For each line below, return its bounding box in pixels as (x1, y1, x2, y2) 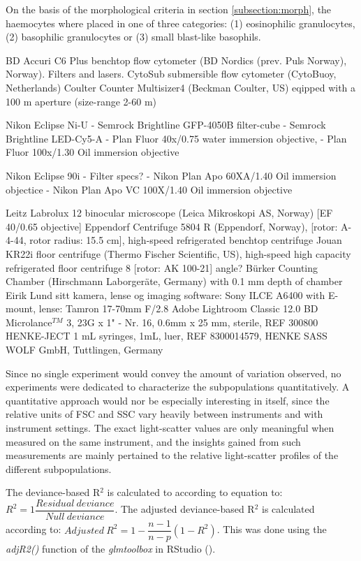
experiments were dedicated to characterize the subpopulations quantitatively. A (6, 379, 350, 394)
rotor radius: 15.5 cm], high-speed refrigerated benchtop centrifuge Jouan (29, 233, 342, 247)
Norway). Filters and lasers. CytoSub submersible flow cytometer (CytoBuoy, (6, 66, 337, 81)
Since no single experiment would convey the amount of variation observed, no (6, 365, 341, 380)
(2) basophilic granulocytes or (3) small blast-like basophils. (6, 29, 261, 44)
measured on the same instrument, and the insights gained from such (6, 434, 301, 449)
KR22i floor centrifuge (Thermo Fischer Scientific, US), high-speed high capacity (6, 246, 351, 261)
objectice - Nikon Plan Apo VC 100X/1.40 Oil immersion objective (6, 182, 293, 196)
